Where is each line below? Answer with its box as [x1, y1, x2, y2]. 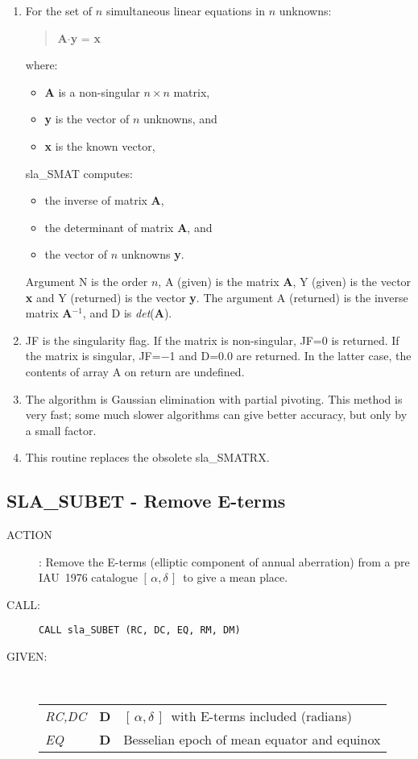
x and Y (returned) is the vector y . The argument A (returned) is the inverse [25, 288, 408, 305]
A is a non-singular [44, 83, 140, 100]
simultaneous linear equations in [106, 2, 265, 19]
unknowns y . [121, 246, 184, 263]
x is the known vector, [44, 137, 155, 154]
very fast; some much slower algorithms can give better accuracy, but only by [25, 406, 408, 423]
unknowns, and [143, 110, 217, 127]
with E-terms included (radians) [171, 707, 352, 726]
